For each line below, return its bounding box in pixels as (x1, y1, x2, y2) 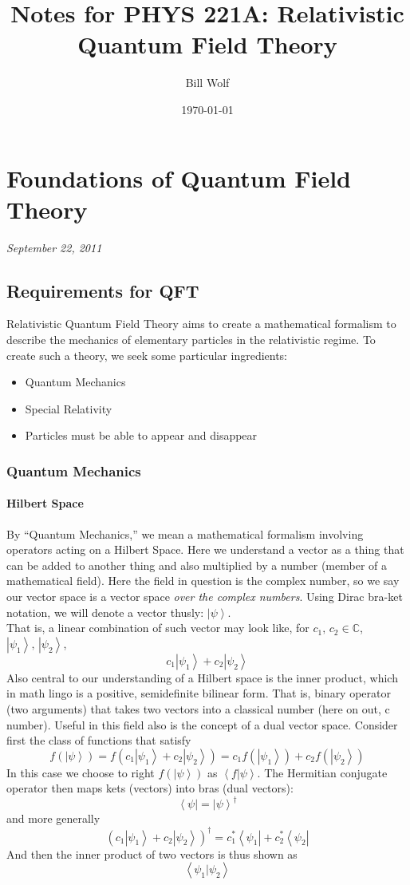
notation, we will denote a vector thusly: (6, 603, 204, 620)
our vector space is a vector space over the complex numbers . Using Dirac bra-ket (6, 588, 403, 604)
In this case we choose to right (6, 764, 155, 780)
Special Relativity (25, 400, 112, 417)
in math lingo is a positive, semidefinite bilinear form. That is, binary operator (6, 685, 391, 701)
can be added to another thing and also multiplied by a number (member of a (6, 556, 387, 573)
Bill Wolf (185, 74, 230, 91)
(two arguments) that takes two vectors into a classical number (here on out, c (6, 700, 390, 717)
